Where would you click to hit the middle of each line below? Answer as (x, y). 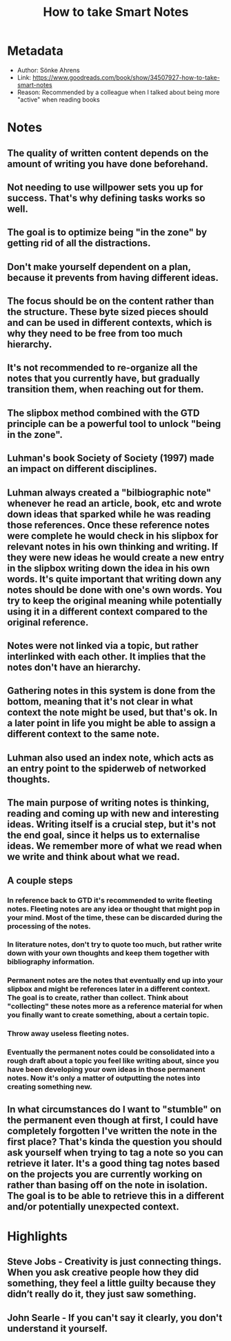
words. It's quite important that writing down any (114, 579)
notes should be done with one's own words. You (115, 590)
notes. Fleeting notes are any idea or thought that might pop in (114, 909)
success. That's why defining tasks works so (106, 198)
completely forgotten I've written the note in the (112, 1131)
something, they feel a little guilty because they (111, 1283)
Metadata (35, 51)
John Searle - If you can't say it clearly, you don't (115, 1318)
